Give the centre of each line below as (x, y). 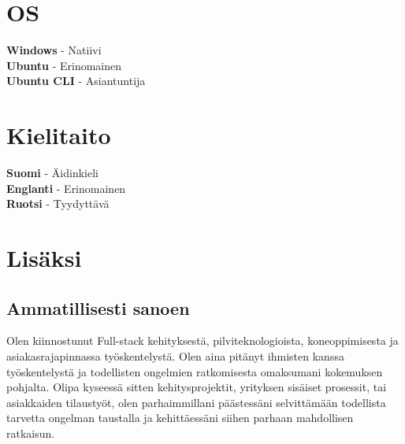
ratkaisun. (31, 433)
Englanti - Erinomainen (66, 188)
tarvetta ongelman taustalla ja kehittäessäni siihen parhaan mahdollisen (180, 418)
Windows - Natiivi (54, 50)
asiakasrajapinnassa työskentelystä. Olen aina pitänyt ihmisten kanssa (175, 355)
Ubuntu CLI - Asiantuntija (76, 81)
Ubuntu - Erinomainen (64, 65)
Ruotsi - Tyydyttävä (58, 203)
